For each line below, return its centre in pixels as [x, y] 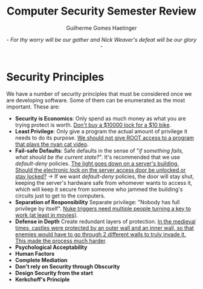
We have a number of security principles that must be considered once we [99, 94]
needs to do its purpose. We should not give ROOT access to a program [105, 138]
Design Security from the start [54, 273]
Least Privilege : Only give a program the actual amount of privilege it [101, 131]
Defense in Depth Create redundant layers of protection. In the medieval [105, 221]
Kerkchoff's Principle [42, 279]
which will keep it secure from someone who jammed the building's [99, 189]
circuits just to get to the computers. [60, 196]
